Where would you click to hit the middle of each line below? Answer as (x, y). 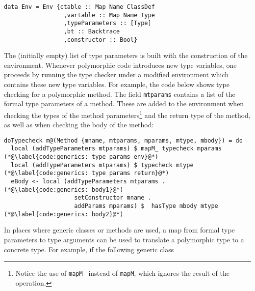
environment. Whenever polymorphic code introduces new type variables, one (120, 65)
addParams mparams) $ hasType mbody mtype (146, 206)
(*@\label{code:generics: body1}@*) (64, 189)
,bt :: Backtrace (92, 31)
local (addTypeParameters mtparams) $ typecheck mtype (102, 165)
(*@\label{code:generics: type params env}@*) (81, 157)
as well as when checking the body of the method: (79, 125)
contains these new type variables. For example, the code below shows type (117, 84)
